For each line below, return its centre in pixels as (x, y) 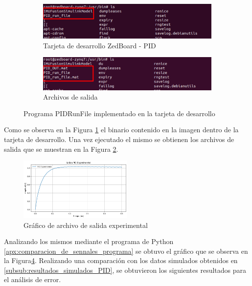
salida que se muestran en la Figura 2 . (61, 149)
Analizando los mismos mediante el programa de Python (89, 241)
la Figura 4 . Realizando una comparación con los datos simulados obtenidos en (121, 260)
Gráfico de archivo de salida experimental (86, 225)
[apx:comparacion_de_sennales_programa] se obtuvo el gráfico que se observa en (126, 251)
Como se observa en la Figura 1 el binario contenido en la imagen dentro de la (121, 130)
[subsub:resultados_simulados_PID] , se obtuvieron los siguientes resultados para (125, 270)
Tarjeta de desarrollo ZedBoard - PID (100, 45)
